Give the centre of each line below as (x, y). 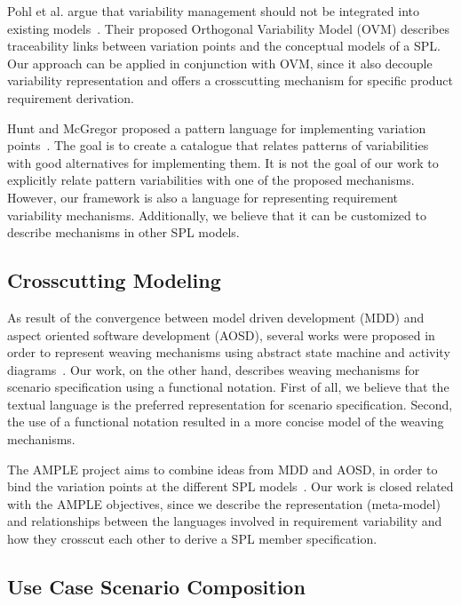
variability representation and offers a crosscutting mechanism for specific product (230, 80)
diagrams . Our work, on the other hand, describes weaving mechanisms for (214, 369)
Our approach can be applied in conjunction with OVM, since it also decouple (220, 63)
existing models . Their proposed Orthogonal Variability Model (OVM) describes (229, 28)
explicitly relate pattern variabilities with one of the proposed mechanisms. (211, 180)
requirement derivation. (71, 97)
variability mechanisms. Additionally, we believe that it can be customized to (217, 215)
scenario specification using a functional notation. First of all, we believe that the (228, 387)
